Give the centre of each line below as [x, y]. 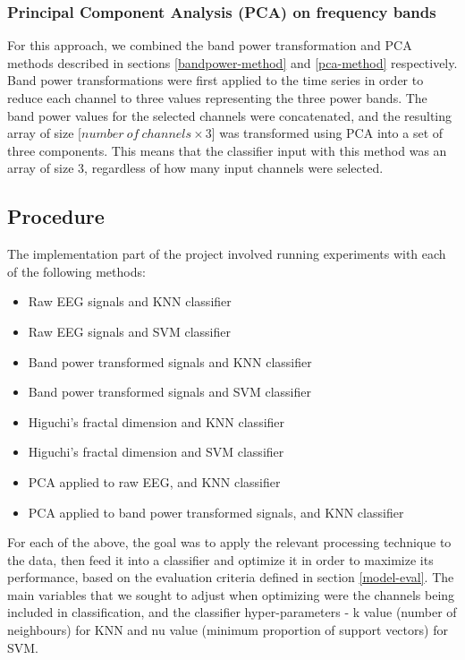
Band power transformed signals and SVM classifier [169, 392]
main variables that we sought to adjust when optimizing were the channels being [231, 594]
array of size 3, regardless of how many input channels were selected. [195, 168]
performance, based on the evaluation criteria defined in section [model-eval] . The [231, 577]
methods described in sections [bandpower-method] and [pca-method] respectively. [232, 62]
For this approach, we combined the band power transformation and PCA [210, 45]
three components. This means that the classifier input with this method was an [227, 150]
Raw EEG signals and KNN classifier [130, 301]
